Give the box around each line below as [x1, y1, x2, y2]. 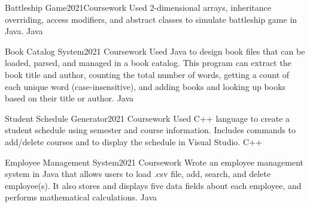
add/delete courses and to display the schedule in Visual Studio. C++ [5, 135, 262, 148]
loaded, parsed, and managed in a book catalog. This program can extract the [5, 56, 291, 69]
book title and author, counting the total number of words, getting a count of [5, 68, 290, 80]
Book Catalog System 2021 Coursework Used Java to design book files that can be [5, 44, 305, 57]
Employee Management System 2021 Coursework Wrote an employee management [5, 155, 303, 168]
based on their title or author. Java [5, 92, 134, 104]
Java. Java [5, 25, 43, 37]
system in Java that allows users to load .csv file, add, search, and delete [5, 167, 271, 180]
